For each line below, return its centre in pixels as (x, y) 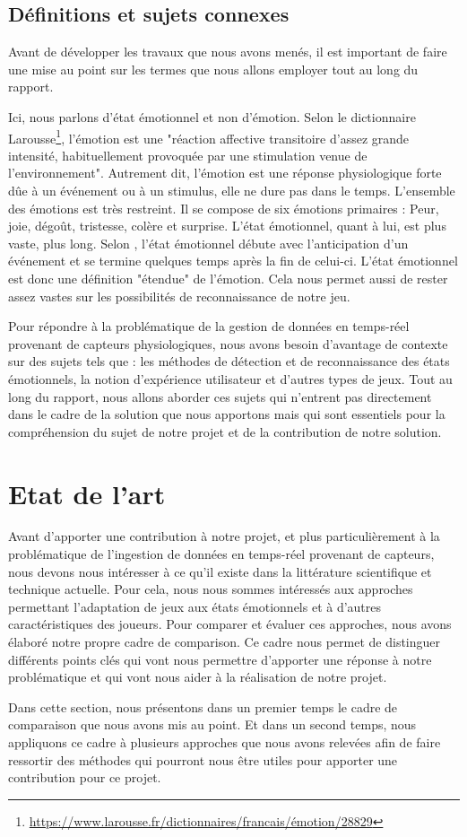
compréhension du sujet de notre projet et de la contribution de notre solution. (225, 431)
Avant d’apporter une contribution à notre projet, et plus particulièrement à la (224, 536)
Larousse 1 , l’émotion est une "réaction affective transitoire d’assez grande (209, 136)
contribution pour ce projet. (85, 777)
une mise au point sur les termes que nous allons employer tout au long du (213, 69)
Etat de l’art (87, 493)
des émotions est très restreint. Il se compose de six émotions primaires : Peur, (224, 208)
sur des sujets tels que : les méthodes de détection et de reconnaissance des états (229, 361)
